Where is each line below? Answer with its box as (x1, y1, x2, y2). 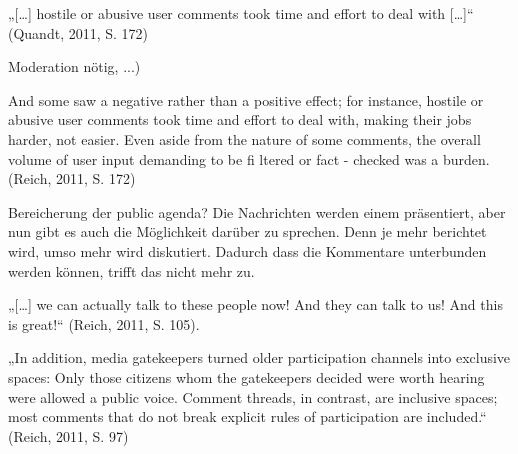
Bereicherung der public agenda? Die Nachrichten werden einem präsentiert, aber (8, 201, 506, 222)
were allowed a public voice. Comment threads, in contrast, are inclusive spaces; (8, 386, 498, 407)
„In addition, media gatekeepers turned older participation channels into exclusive (8, 347, 511, 368)
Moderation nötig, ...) (8, 56, 141, 77)
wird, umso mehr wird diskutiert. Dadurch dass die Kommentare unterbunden (8, 240, 487, 261)
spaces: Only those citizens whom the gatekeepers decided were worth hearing (8, 366, 485, 387)
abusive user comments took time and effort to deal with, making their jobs (8, 109, 472, 130)
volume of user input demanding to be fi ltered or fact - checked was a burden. (8, 148, 490, 169)
